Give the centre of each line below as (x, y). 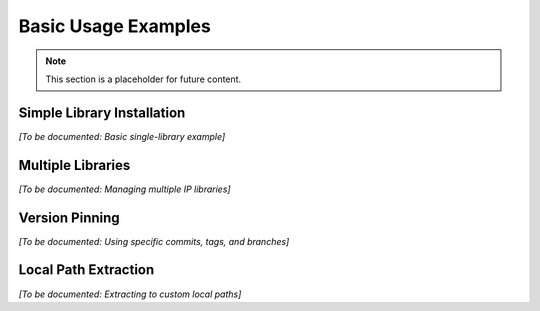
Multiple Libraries (74, 165)
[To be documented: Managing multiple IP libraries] (124, 189)
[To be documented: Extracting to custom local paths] (130, 294)
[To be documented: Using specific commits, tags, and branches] (154, 241)
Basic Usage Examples (115, 26)
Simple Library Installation (102, 112)
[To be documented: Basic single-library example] (122, 136)
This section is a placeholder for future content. (143, 79)
